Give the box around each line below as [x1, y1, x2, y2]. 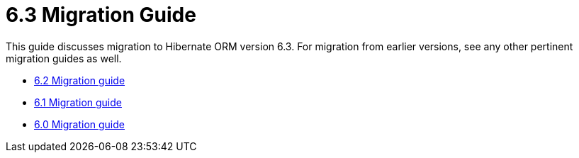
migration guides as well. [6, 52, 122, 64]
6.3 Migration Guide [6, 3, 196, 27]
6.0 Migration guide [34, 118, 125, 130]
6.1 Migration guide [34, 96, 122, 108]
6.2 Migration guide [34, 74, 125, 86]
